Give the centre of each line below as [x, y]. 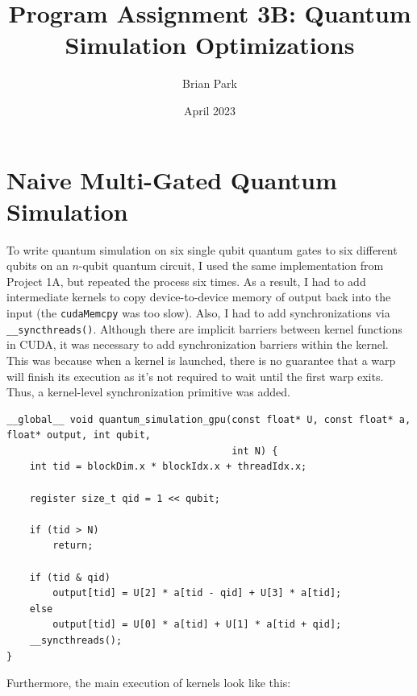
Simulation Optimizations [210, 45]
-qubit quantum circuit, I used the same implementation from [231, 265]
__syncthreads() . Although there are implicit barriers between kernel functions [204, 328]
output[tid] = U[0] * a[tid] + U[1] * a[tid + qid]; [197, 625]
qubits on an [38, 265]
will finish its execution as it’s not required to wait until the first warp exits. [195, 376]
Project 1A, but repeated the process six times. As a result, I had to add [186, 281]
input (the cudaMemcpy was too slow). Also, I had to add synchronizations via [198, 313]
